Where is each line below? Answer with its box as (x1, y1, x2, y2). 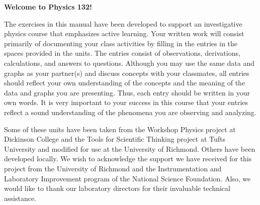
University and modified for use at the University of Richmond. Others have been (4, 143, 255, 154)
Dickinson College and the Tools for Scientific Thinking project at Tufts (4, 134, 225, 144)
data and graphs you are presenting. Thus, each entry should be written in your (4, 87, 250, 97)
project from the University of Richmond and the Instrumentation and (4, 163, 222, 173)
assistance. (4, 192, 36, 203)
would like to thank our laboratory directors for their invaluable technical (4, 183, 230, 193)
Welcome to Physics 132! (4, 2, 92, 12)
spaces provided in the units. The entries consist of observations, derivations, (4, 48, 240, 58)
